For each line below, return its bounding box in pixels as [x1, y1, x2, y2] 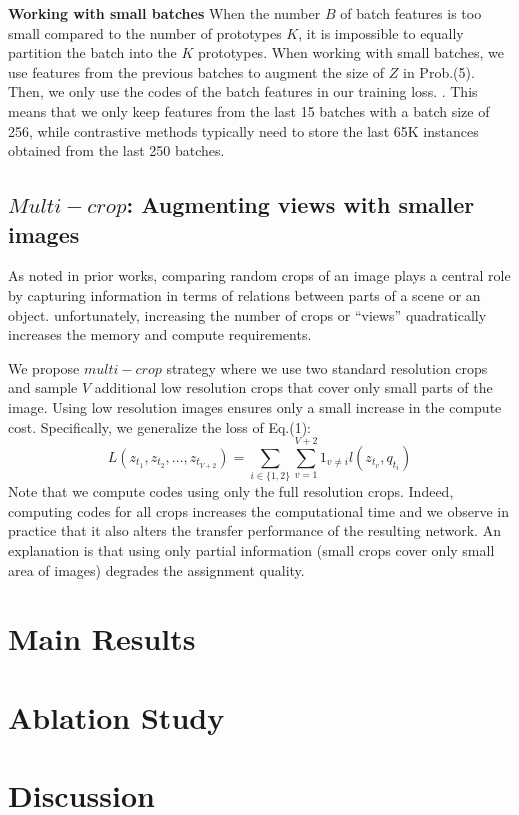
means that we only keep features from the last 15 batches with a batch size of [8, 100, 490, 121]
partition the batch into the [8, 42, 177, 63]
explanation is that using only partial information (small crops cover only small [8, 540, 495, 560]
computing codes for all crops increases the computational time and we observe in [8, 500, 510, 521]
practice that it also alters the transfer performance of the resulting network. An [8, 520, 501, 541]
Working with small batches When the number [8, 3, 321, 23]
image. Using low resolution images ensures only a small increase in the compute [8, 396, 502, 417]
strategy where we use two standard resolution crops [166, 357, 488, 378]
